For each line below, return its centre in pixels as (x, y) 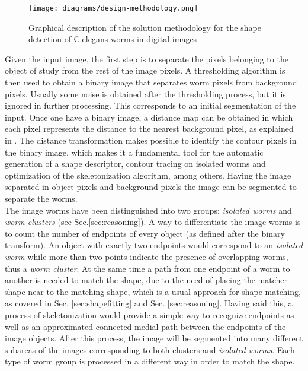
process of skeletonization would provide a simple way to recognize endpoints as (150, 314)
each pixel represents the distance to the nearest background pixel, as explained (149, 129)
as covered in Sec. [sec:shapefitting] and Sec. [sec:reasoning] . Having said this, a (149, 303)
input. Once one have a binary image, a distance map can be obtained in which (149, 117)
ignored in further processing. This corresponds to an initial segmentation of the (150, 105)
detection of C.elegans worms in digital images (113, 39)
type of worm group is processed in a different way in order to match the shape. (150, 361)
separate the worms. (41, 198)
